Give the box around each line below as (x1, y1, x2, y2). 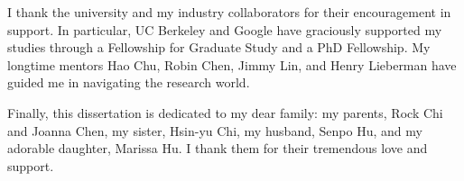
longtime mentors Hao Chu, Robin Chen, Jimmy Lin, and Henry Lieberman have (7, 55, 457, 74)
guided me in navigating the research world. (7, 73, 250, 92)
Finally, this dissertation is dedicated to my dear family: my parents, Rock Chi (7, 103, 443, 122)
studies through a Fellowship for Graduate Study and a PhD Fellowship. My (7, 38, 431, 57)
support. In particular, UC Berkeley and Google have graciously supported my (7, 20, 442, 39)
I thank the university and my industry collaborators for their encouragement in (7, 3, 451, 21)
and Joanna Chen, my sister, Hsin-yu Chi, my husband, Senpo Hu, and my (7, 121, 422, 140)
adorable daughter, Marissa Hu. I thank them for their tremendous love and (7, 139, 428, 158)
